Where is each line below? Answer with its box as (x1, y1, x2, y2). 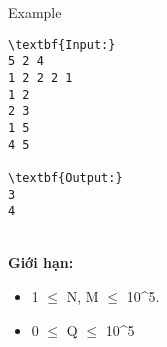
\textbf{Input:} (8, 37, 116, 52)
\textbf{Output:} (8, 170, 123, 185)
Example (8, 2, 62, 22)
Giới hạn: (8, 252, 74, 273)
